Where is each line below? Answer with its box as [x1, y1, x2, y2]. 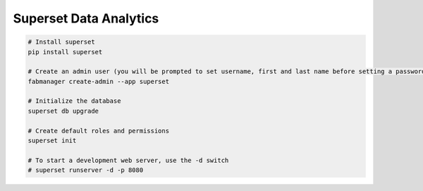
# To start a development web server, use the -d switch [27, 156, 229, 164]
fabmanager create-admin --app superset [27, 78, 169, 85]
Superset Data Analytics [13, 11, 159, 26]
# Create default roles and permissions [27, 127, 169, 135]
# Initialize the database [27, 97, 121, 105]
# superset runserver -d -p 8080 [27, 166, 144, 174]
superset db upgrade [27, 106, 99, 115]
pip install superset [27, 48, 103, 56]
